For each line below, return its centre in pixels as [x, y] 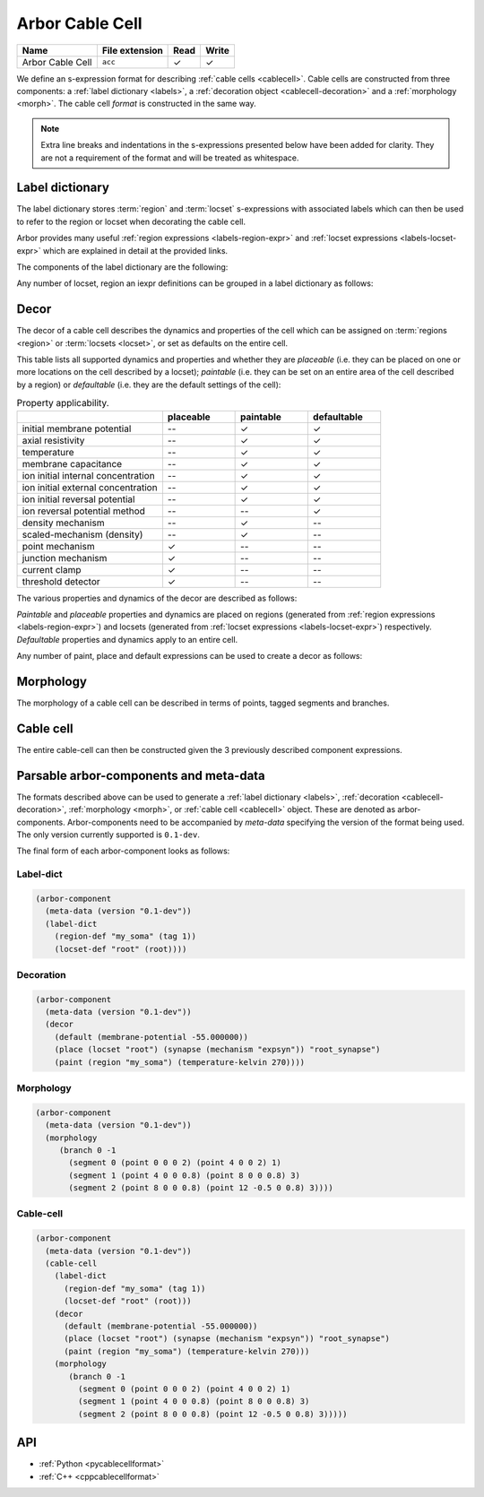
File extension [132, 50]
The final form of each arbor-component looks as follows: [123, 851]
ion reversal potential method [83, 511]
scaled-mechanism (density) [82, 534]
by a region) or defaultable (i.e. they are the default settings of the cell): [149, 385]
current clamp [52, 569]
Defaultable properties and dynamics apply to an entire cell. [127, 639]
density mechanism [63, 523]
